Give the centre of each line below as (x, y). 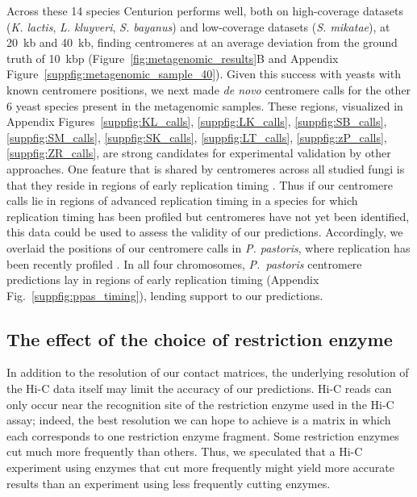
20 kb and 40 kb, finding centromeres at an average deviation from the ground (202, 42)
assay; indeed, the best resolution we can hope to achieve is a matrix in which (199, 420)
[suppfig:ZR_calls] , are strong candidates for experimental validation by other (199, 153)
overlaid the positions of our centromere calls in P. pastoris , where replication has (208, 247)
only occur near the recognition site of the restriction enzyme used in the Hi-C (200, 404)
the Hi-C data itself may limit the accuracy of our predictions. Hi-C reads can (199, 388)
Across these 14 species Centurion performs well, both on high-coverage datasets (205, 10)
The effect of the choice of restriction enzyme (200, 338)
